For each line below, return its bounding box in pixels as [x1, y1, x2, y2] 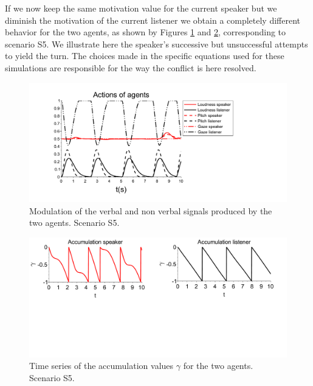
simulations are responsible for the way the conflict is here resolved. [5, 61, 256, 74]
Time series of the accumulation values [29, 359, 174, 372]
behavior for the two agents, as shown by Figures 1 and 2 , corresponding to [5, 26, 286, 38]
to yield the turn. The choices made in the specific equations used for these [5, 49, 284, 62]
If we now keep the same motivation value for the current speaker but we [5, 2, 277, 14]
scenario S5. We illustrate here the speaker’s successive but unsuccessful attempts [5, 37, 308, 50]
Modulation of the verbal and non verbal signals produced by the [29, 204, 272, 217]
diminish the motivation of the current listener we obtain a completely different [5, 13, 301, 26]
